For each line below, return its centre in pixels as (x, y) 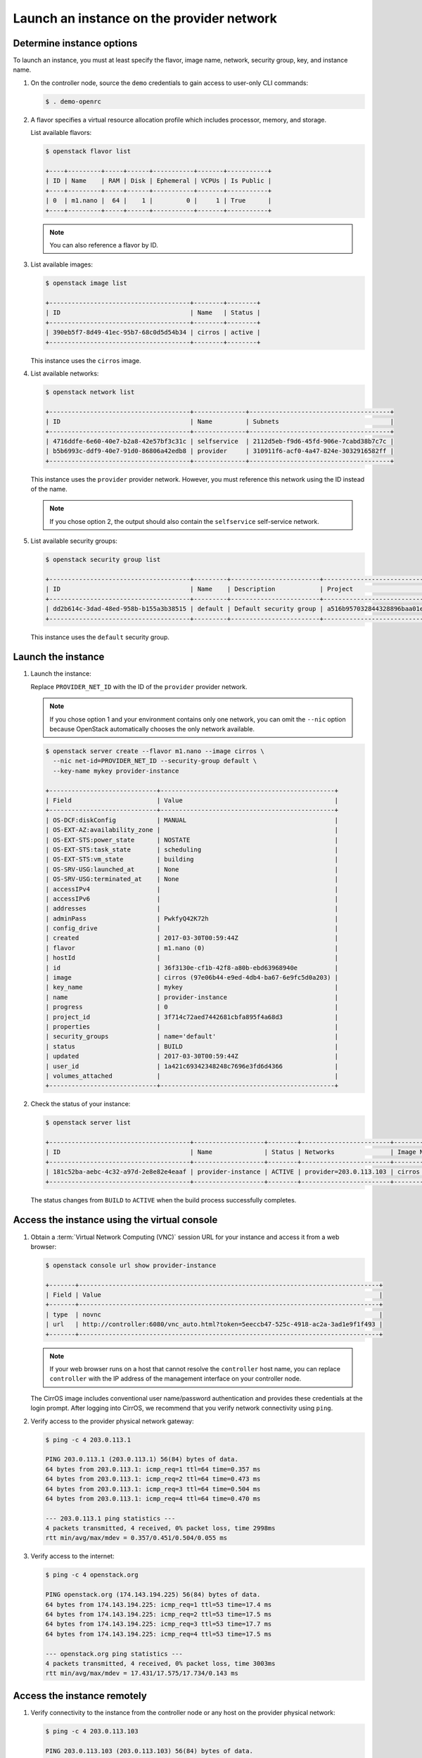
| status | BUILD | (192, 1046)
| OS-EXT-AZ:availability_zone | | (192, 830)
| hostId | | (192, 958)
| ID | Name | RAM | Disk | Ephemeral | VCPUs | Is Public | (159, 181)
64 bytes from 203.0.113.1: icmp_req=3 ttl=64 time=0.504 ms (153, 1489)
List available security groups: (74, 541)
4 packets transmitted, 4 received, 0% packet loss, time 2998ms (160, 1528)
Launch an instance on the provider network (145, 18)
